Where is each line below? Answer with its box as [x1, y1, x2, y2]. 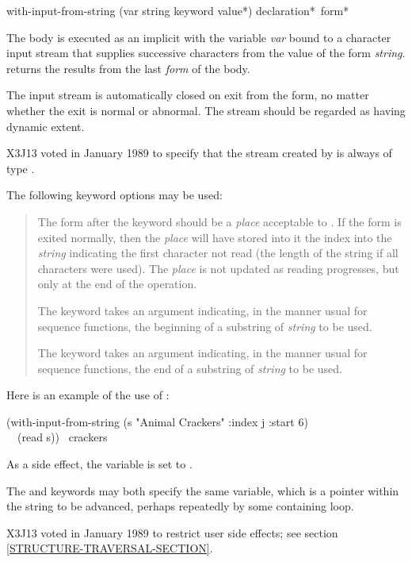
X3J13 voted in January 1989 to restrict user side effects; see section [6, 524, 338, 541]
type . [6, 160, 35, 176]
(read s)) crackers [17, 429, 108, 445]
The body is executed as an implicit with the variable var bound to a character [6, 29, 391, 45]
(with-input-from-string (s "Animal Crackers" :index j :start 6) [6, 413, 308, 429]
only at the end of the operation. [37, 275, 197, 292]
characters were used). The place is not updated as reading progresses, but [37, 260, 399, 276]
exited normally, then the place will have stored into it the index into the [37, 229, 392, 245]
